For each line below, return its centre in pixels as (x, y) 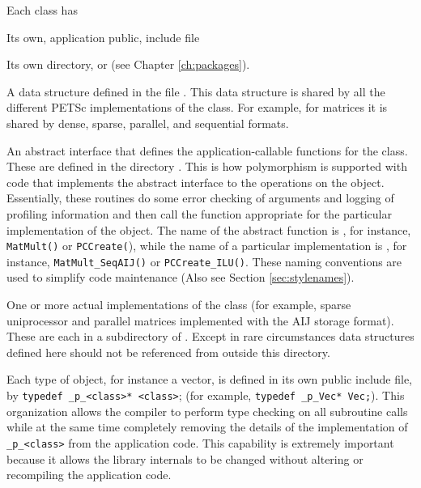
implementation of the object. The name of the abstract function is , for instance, (209, 229)
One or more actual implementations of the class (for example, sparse (179, 305)
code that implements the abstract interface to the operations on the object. (196, 182)
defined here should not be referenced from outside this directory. (168, 352)
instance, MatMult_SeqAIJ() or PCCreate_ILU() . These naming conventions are (204, 261)
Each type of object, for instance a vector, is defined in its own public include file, (210, 379)
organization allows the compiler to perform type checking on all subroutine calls (207, 411)
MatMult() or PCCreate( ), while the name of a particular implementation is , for (207, 246)
